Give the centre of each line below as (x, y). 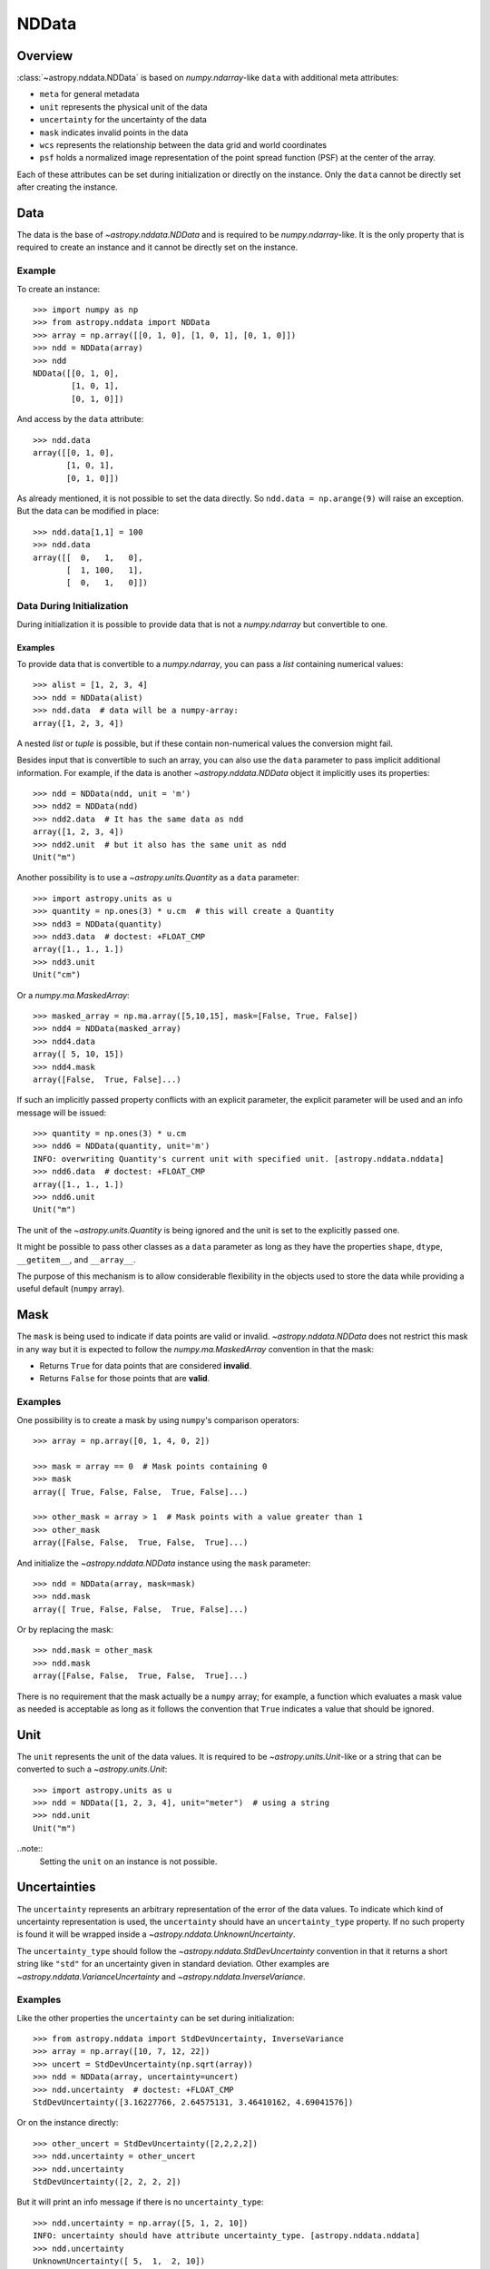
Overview (45, 56)
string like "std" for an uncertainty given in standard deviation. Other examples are (173, 1964)
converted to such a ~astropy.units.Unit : (92, 1769)
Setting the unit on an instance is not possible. (128, 1861)
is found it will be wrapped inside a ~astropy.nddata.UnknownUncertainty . (156, 1934)
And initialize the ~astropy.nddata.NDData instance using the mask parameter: (164, 1563)
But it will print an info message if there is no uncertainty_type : (141, 2202)
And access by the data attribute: (80, 419)
